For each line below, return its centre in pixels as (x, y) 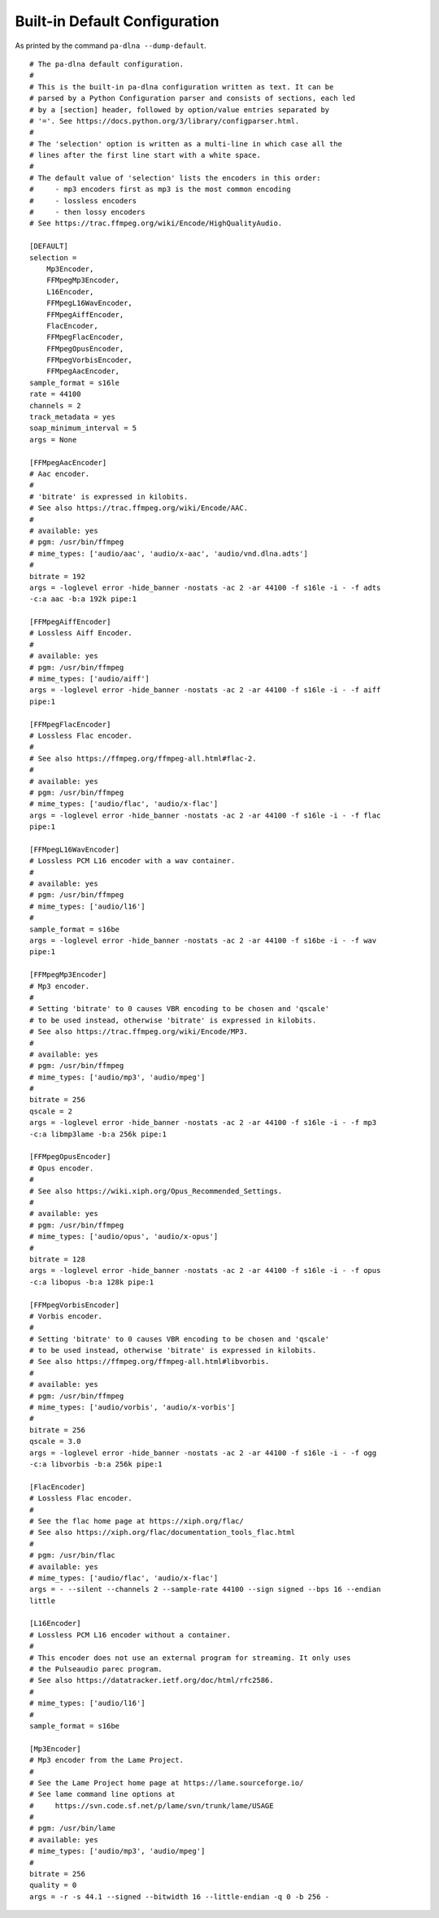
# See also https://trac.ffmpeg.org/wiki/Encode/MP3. (139, 1032)
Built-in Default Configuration (117, 21)
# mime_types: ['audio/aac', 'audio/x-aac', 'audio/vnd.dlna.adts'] (169, 554)
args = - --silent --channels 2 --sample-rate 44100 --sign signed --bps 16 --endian (205, 1589)
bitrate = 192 (57, 576)
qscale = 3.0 (55, 1441)
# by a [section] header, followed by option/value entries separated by (180, 109)
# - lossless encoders (83, 201)
